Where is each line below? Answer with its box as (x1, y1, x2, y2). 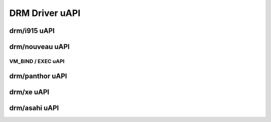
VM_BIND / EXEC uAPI (9, 57, 65, 64)
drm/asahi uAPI (9, 103, 59, 112)
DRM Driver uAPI (9, 7, 80, 18)
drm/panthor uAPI (9, 71, 67, 80)
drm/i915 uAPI (9, 26, 55, 35)
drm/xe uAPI (9, 87, 50, 96)
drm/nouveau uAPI (9, 42, 70, 51)
